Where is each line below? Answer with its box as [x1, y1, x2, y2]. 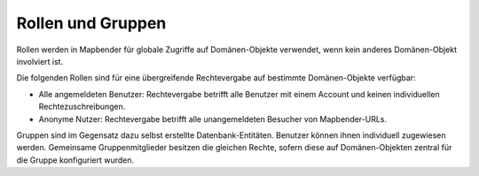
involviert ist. [16, 56, 64, 66]
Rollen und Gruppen [16, 13, 167, 33]
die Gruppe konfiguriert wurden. [16, 155, 135, 165]
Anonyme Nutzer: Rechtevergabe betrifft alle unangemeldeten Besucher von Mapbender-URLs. [38, 113, 388, 124]
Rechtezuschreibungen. [38, 102, 126, 112]
